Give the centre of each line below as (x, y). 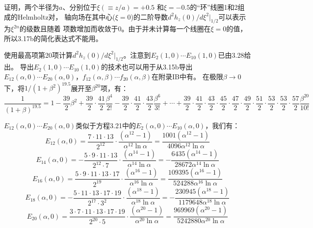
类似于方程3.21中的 (106, 125)
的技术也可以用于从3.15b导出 (147, 67)
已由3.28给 (235, 55)
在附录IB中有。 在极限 (187, 76)
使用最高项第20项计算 (38, 55)
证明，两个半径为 (31, 7)
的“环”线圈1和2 (214, 7)
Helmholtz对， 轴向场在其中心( (66, 16)
